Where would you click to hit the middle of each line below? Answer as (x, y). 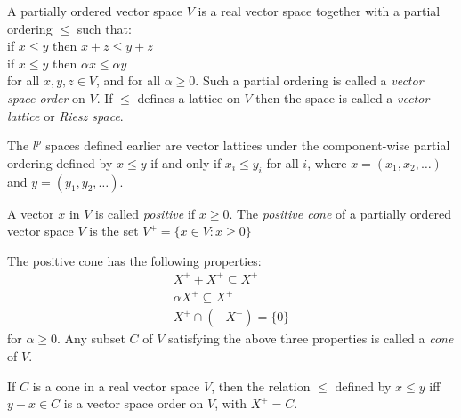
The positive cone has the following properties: (134, 260)
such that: (104, 28)
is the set (114, 231)
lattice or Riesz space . (65, 115)
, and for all (129, 80)
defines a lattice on (189, 97)
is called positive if (146, 213)
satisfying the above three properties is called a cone (311, 338)
